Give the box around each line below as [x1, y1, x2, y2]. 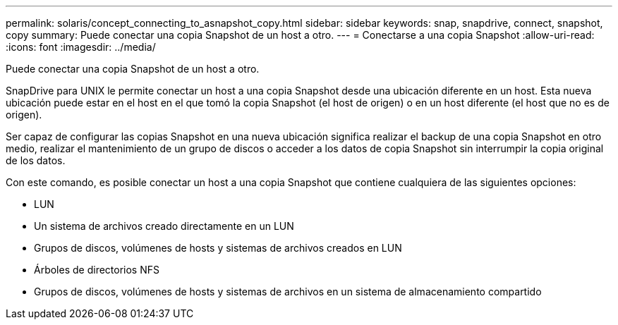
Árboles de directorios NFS [34, 264, 159, 276]
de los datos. [6, 154, 66, 166]
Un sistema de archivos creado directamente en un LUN [34, 220, 294, 232]
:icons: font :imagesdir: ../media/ [6, 41, 156, 53]
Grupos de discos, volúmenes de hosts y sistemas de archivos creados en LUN [34, 242, 402, 254]
